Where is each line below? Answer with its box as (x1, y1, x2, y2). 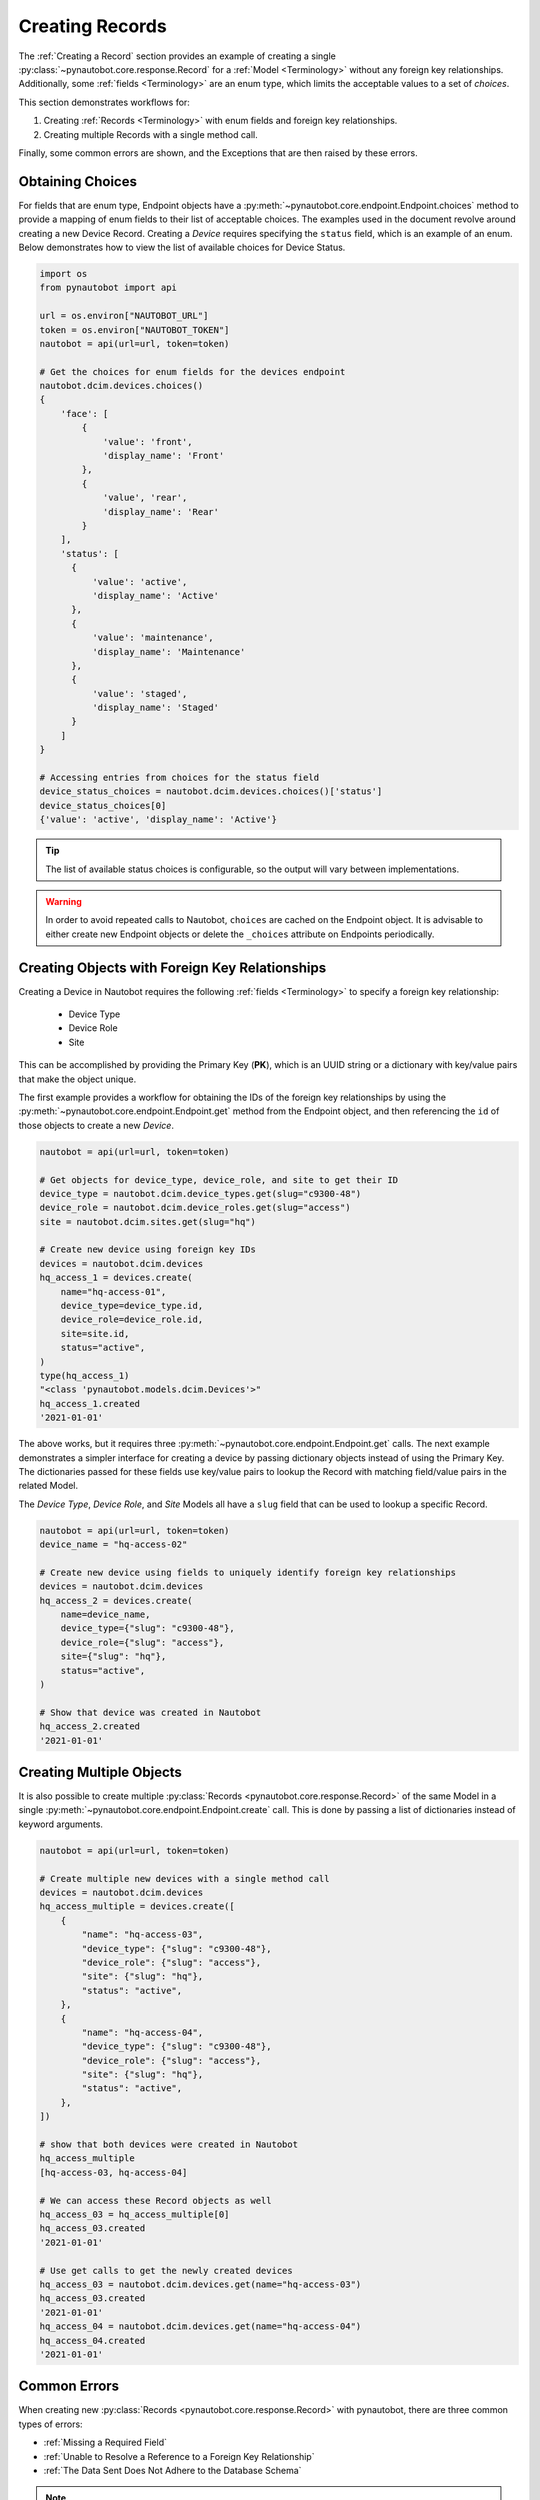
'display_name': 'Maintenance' (91, 646, 246, 657)
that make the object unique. (18, 1073, 137, 1085)
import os (39, 268, 88, 279)
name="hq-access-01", (60, 1286, 167, 1297)
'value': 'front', (102, 436, 194, 447)
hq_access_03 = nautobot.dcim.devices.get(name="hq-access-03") (39, 2278, 362, 2290)
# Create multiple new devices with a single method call (39, 1873, 330, 1884)
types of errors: (18, 2418, 84, 2430)
